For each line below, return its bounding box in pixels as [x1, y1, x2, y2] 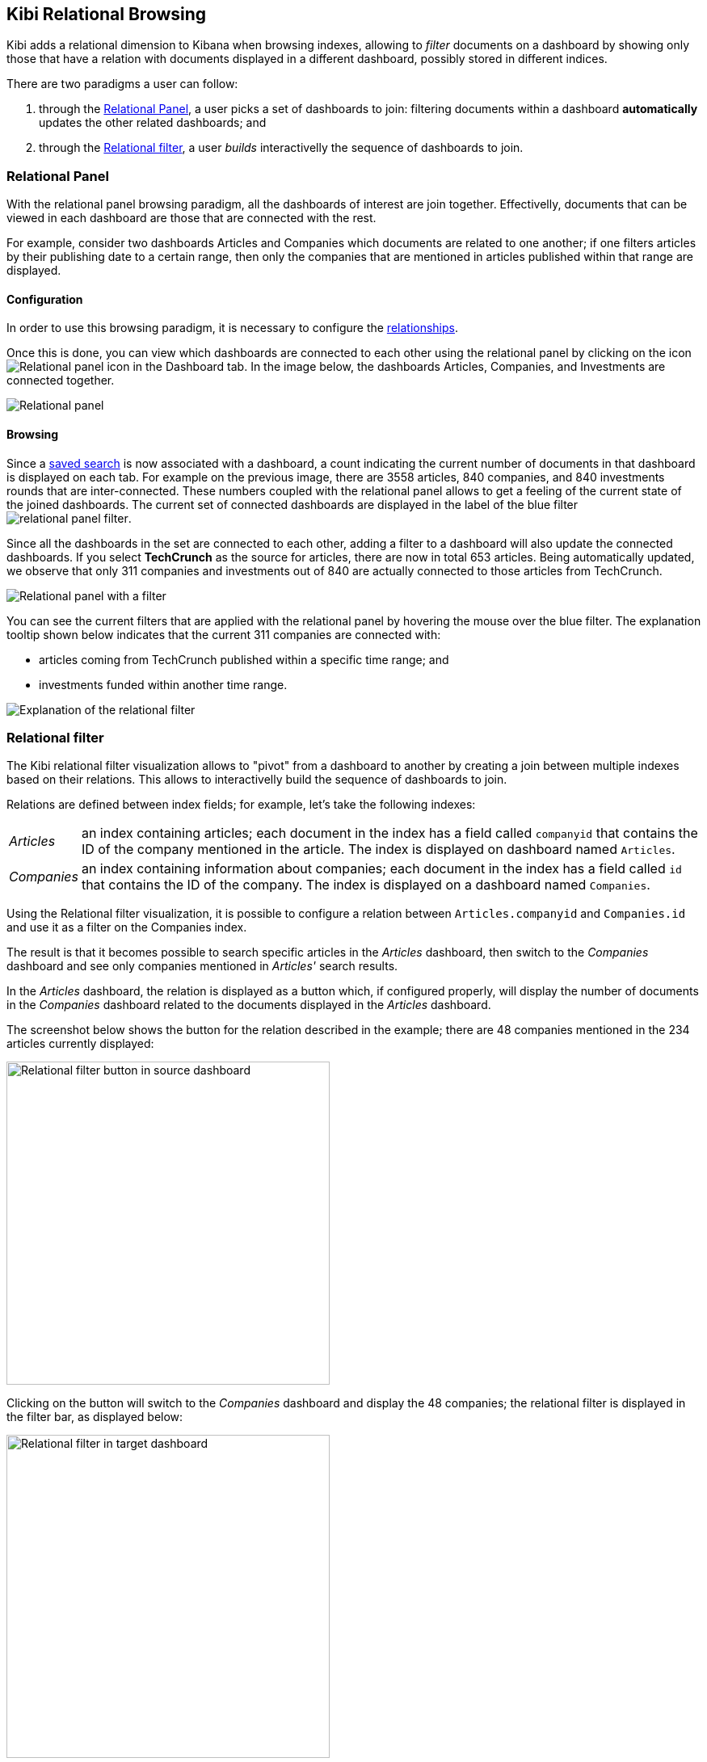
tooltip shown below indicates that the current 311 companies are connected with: [6, 627, 441, 641]
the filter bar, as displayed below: [6, 1410, 183, 1424]
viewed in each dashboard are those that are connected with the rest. [6, 211, 377, 225]
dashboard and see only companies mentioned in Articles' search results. [6, 959, 398, 974]
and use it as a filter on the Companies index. [6, 920, 247, 935]
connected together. [6, 373, 115, 388]
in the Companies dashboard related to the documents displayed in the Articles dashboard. [6, 998, 491, 1012]
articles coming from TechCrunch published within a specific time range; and [39, 652, 449, 667]
